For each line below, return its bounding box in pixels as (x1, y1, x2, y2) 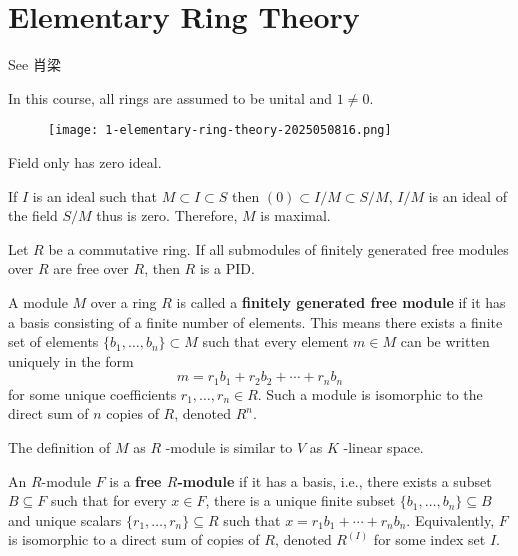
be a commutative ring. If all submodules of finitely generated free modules (48, 238, 509, 259)
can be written (400, 331, 490, 352)
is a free (109, 470, 162, 491)
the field (8, 205, 58, 226)
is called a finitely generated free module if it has (176, 291, 506, 312)
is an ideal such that (32, 185, 158, 206)
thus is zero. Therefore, (96, 205, 238, 226)
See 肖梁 (8, 54, 61, 75)
